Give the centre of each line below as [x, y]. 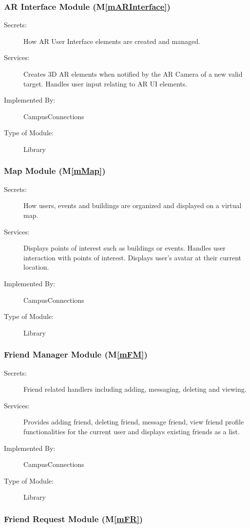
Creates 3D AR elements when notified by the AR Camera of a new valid [133, 74]
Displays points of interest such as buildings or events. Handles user [125, 248]
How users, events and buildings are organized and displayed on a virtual [133, 205]
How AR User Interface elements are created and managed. [112, 41]
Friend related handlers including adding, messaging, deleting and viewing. [135, 389]
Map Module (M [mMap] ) [55, 171]
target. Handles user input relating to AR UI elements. [106, 83]
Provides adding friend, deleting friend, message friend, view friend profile [134, 422]
